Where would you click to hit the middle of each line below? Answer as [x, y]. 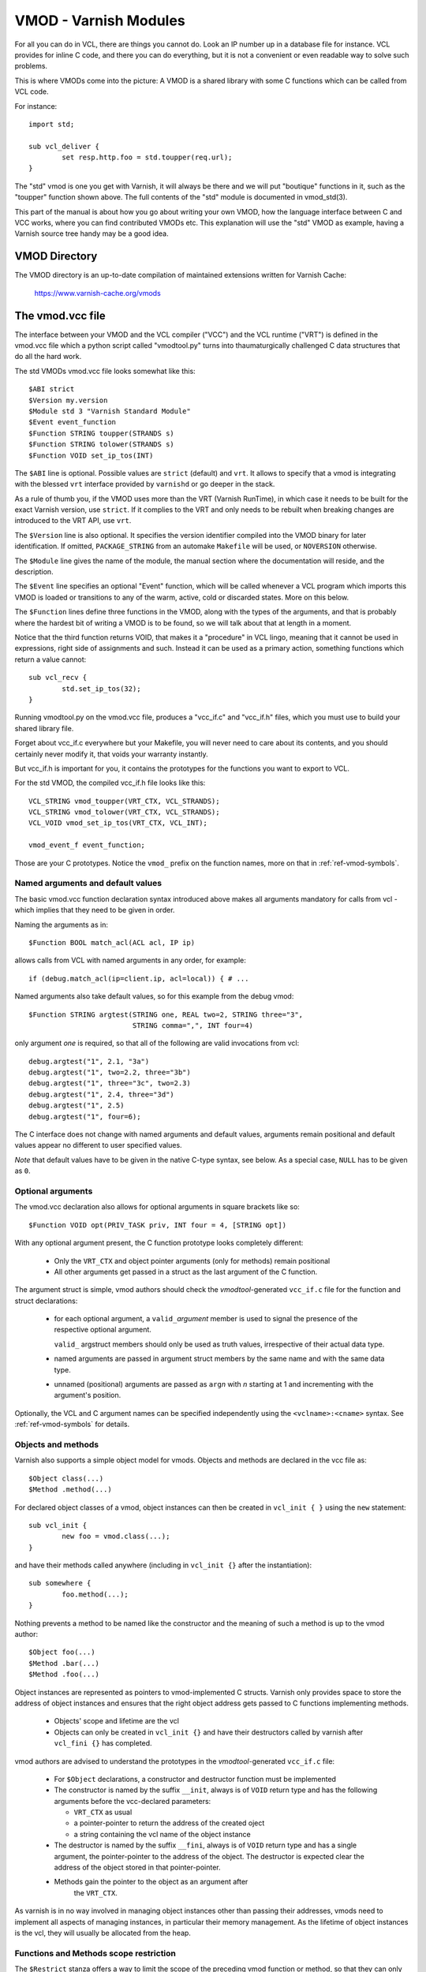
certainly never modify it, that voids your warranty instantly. [111, 754]
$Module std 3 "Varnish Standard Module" [110, 411]
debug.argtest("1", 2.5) [77, 1106]
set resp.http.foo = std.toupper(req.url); [147, 157]
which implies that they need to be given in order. [95, 910]
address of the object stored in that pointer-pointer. [137, 1867]
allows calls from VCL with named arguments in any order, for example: [130, 960]
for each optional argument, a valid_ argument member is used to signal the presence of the [206, 1319]
